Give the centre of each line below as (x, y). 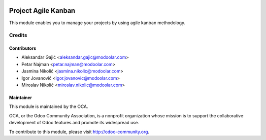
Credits (18, 35)
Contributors (23, 48)
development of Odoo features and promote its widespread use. (74, 123)
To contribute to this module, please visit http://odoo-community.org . (79, 132)
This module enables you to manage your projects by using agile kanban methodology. (97, 23)
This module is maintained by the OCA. (49, 106)
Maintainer (20, 98)
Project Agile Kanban (42, 11)
